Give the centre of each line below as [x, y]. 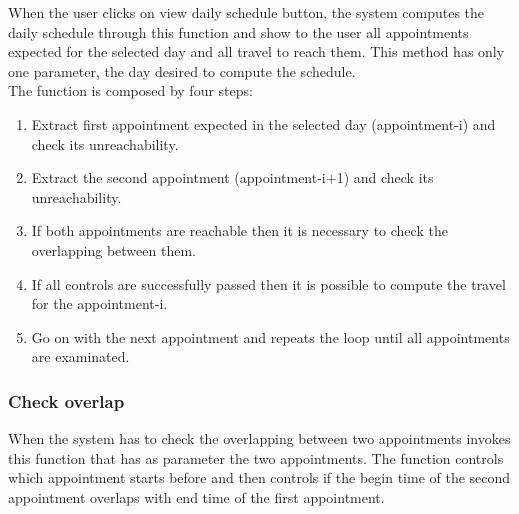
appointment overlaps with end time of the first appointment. [196, 496]
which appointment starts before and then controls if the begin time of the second [259, 477]
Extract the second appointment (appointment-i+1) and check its [232, 177]
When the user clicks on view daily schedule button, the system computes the [246, 12]
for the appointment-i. [99, 303]
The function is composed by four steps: [130, 90]
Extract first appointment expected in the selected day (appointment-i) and [263, 123]
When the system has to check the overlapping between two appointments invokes [259, 438]
